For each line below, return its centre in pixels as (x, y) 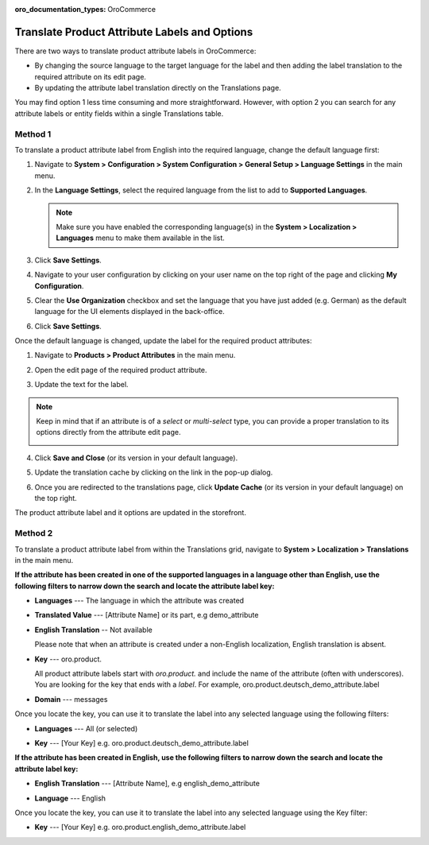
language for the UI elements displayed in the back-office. (130, 312)
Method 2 (34, 533)
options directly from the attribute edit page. (108, 432)
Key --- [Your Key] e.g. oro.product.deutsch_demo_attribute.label (142, 742)
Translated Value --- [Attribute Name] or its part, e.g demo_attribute (147, 615)
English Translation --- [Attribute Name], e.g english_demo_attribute (147, 784)
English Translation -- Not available (93, 630)
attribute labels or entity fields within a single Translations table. (119, 113)
